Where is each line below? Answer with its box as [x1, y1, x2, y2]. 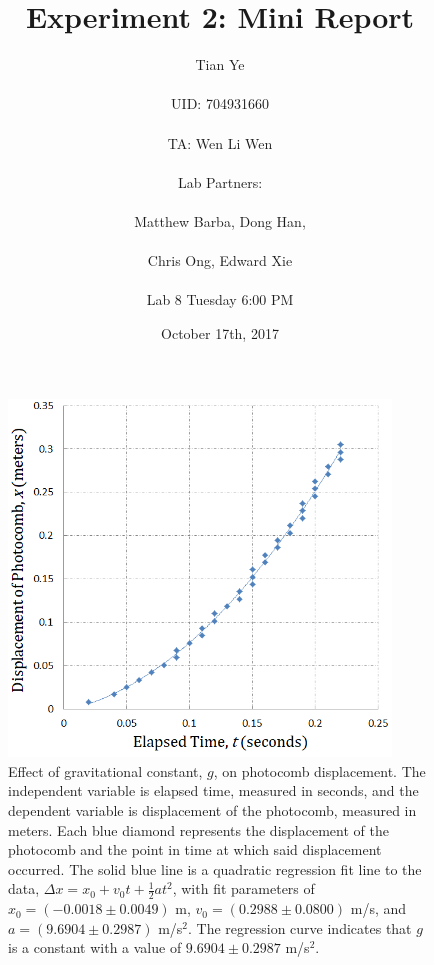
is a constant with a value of [8, 937, 182, 958]
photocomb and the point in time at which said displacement [8, 839, 382, 860]
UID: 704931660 [171, 93, 269, 114]
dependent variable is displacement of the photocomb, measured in [8, 800, 417, 821]
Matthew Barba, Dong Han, [134, 210, 306, 231]
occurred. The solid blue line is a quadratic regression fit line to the [8, 858, 422, 879]
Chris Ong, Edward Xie [147, 250, 293, 271]
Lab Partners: [177, 171, 263, 192]
